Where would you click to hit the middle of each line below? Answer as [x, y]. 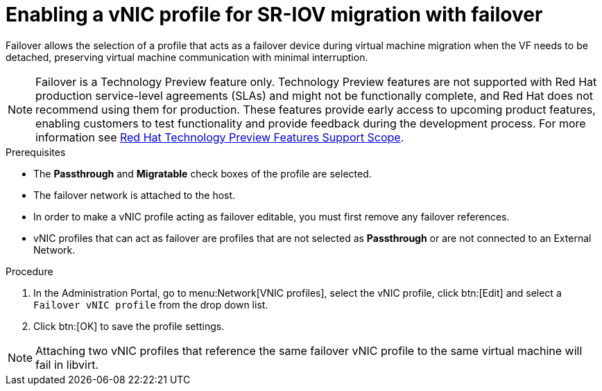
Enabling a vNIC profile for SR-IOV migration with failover [274, 15]
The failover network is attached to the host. [135, 195]
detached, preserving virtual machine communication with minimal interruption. [187, 57]
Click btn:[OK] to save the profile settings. [129, 326]
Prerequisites [36, 152]
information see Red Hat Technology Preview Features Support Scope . [220, 137]
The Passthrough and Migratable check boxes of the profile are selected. [203, 173]
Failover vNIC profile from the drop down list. [151, 304]
